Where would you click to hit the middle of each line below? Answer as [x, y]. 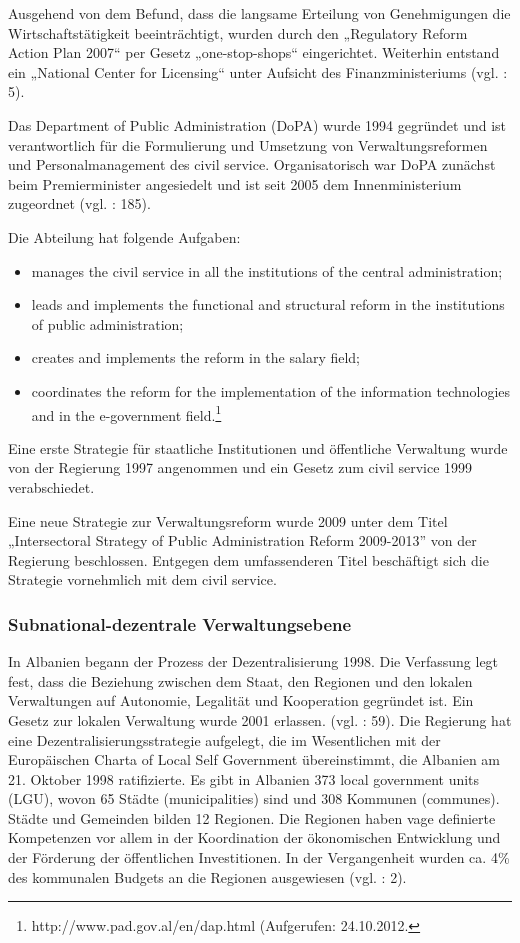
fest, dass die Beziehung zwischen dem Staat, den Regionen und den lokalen [240, 680]
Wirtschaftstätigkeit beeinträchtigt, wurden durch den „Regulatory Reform [238, 32]
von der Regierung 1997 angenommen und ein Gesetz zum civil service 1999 [240, 467]
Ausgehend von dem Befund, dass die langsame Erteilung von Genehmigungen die [259, 13]
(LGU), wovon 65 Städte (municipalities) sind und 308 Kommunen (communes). [254, 798]
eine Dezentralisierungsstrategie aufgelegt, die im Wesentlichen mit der [224, 739]
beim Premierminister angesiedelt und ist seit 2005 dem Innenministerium [235, 183]
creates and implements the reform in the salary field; [195, 357]
